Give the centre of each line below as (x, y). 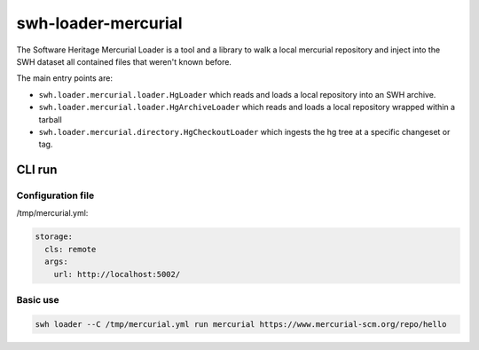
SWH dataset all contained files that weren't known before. (124, 61)
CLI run (37, 170)
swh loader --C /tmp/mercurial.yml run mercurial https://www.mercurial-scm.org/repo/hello (241, 324)
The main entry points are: (64, 78)
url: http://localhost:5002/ (117, 274)
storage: (54, 237)
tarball (50, 119)
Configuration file (55, 195)
